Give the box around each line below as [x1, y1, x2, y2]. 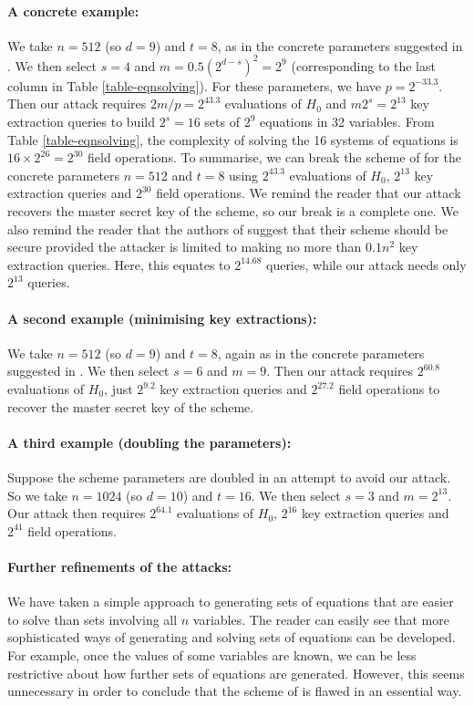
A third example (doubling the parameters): [7, 432, 292, 452]
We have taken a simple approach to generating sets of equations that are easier [7, 592, 454, 611]
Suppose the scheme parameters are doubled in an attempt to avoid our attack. [7, 467, 451, 486]
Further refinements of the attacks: [7, 556, 232, 576]
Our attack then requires [7, 504, 146, 523]
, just [104, 379, 133, 398]
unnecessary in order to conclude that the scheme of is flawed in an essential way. [7, 681, 462, 701]
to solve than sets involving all [7, 609, 178, 628]
